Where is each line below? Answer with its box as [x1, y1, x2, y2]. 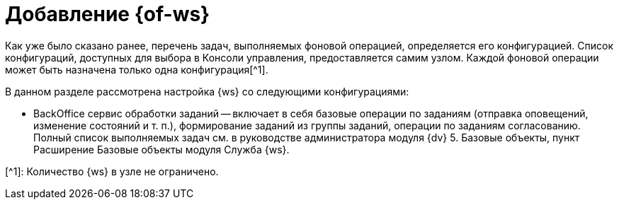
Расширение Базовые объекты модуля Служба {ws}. [33, 143, 290, 156]
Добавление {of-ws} [5, 2, 210, 26]
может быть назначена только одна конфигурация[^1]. [5, 63, 268, 76]
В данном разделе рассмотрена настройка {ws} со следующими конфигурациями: [5, 85, 409, 98]
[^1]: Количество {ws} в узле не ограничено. [5, 165, 219, 177]
